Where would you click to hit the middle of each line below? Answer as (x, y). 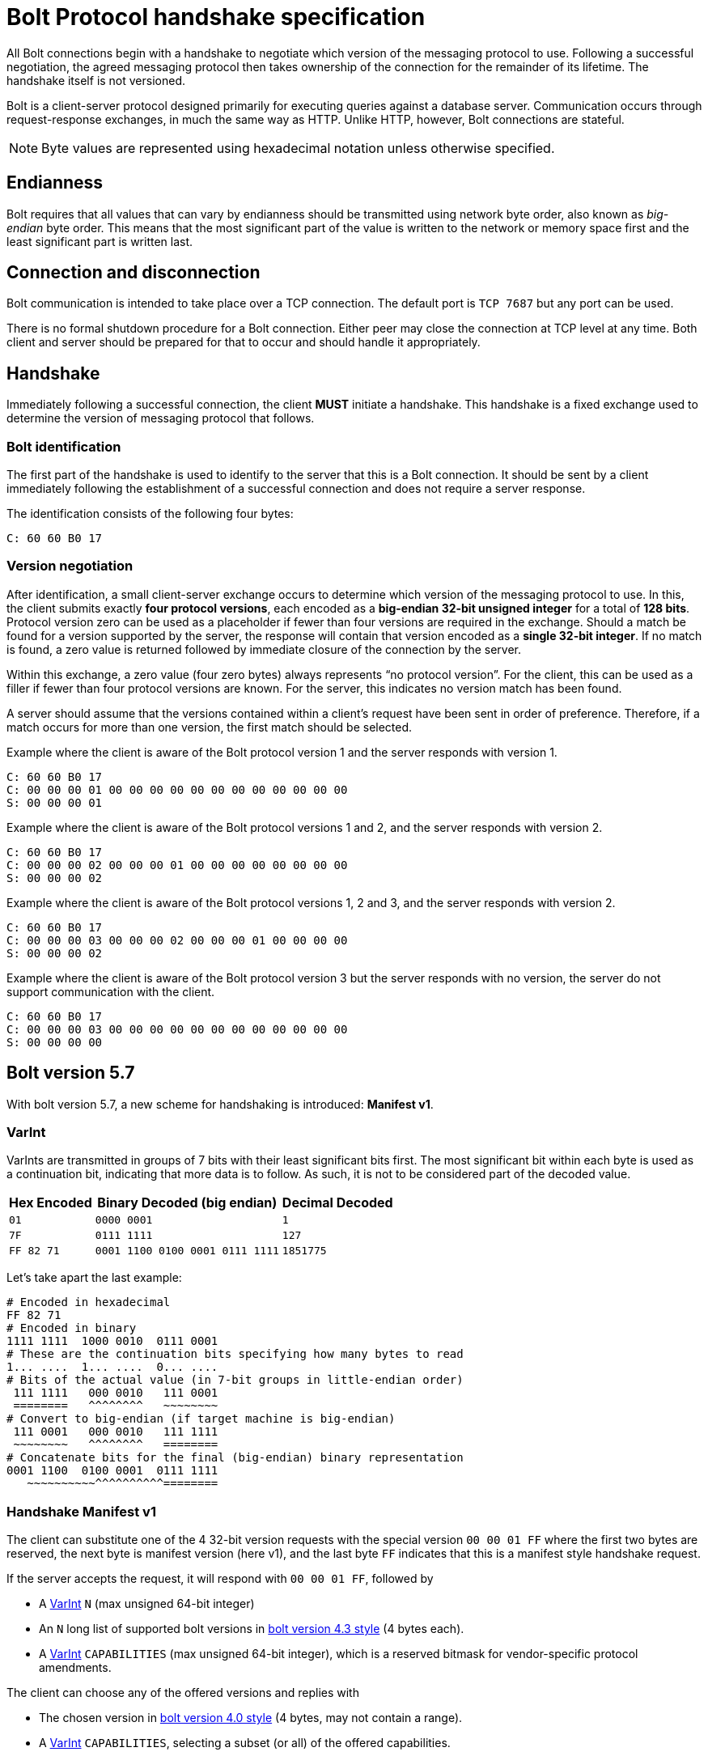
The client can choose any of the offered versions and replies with (183, 1693)
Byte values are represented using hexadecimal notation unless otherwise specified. (298, 148)
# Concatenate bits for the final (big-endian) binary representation (235, 1458)
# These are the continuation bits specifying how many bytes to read (235, 1354)
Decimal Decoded (337, 1203)
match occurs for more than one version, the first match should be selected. (210, 727)
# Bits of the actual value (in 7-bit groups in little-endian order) (235, 1380)
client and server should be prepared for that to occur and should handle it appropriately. (244, 342)
